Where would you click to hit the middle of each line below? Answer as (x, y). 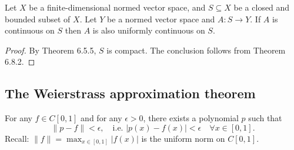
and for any (101, 118)
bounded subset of (38, 19)
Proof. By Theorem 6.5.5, (51, 50)
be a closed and (262, 7)
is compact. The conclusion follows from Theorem (196, 50)
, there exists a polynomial (191, 118)
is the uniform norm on (183, 138)
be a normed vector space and (161, 19)
